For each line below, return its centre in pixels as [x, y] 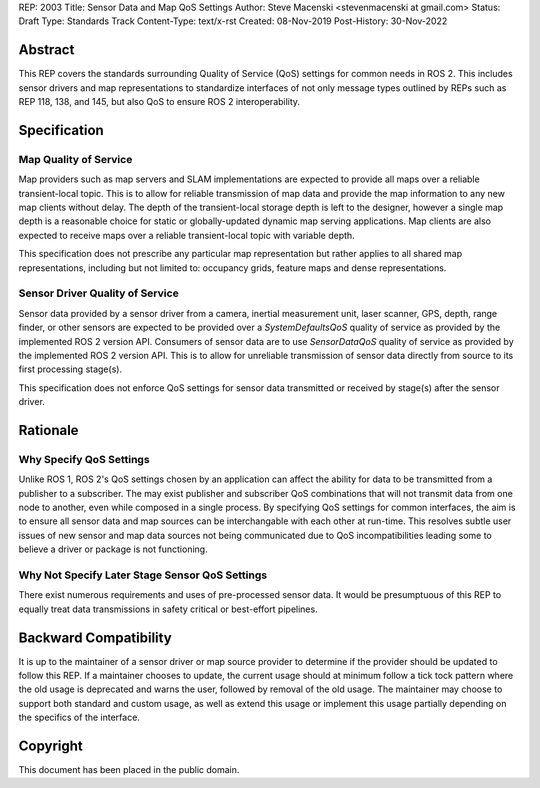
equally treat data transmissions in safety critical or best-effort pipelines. [168, 609]
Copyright [51, 745]
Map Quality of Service [75, 159]
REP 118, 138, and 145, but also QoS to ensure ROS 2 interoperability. [159, 102]
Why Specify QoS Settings [84, 459]
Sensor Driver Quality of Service [98, 293]
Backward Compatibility [95, 637]
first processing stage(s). [70, 369]
